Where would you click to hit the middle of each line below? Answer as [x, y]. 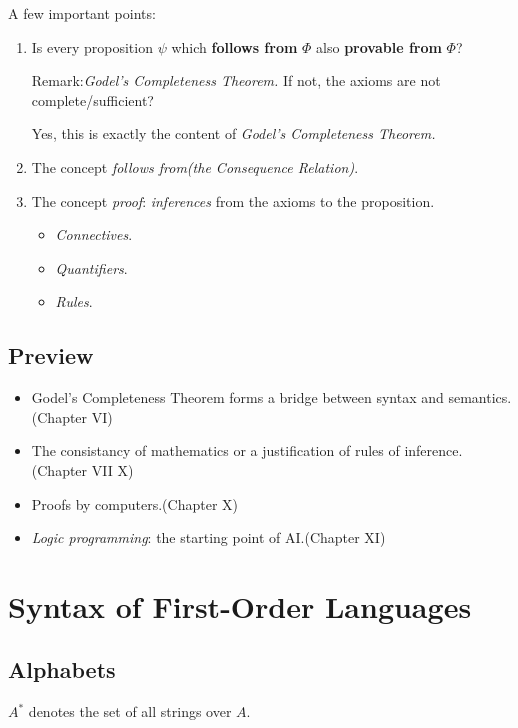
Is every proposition [92, 46]
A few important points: [82, 13]
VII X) [112, 469]
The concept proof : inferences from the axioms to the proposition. [233, 200]
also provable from [379, 46]
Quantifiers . [91, 267]
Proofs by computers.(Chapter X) [135, 503]
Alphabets [62, 669]
